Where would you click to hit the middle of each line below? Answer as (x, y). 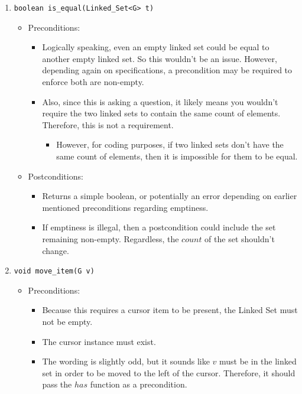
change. (56, 250)
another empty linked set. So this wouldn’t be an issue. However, (160, 58)
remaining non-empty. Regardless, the (111, 238)
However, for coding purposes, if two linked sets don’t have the (170, 144)
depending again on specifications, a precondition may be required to (167, 70)
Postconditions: (56, 176)
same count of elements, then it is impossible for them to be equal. (177, 156)
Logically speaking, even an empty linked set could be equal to (156, 47)
